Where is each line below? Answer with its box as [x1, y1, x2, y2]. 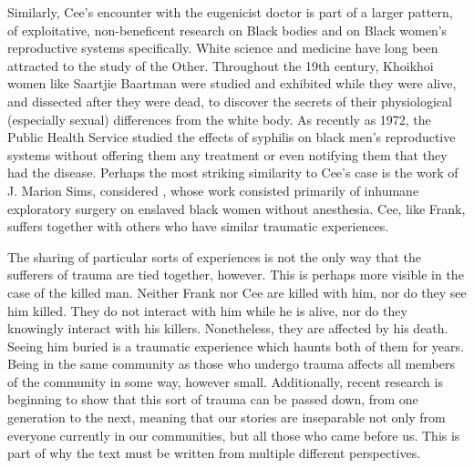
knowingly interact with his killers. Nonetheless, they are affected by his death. [7, 319, 448, 338]
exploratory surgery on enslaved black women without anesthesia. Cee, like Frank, [7, 198, 466, 218]
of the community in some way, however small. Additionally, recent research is [7, 371, 443, 391]
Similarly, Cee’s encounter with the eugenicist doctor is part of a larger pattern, [7, 3, 453, 21]
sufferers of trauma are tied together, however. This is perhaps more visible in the [7, 265, 464, 284]
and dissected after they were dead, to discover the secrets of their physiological [7, 91, 452, 110]
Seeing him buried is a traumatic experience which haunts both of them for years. [7, 336, 464, 355]
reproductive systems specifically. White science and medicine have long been [7, 38, 438, 57]
